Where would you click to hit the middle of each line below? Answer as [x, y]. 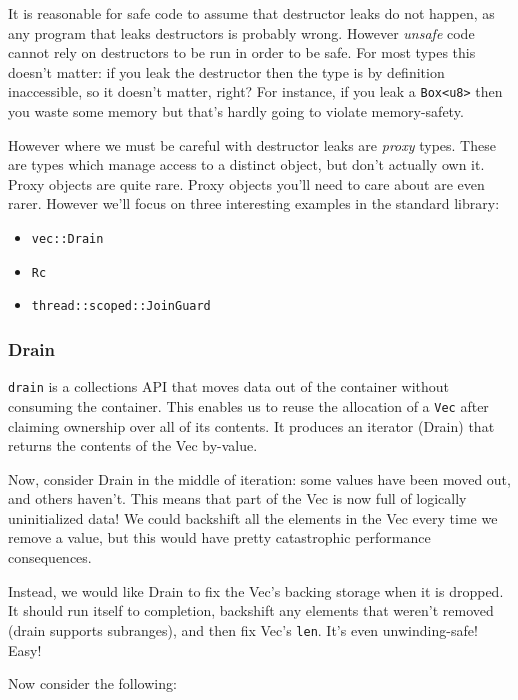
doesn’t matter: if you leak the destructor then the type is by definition [226, 71]
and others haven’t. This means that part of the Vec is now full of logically [237, 498]
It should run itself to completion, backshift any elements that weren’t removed [251, 610]
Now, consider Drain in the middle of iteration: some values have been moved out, [259, 478]
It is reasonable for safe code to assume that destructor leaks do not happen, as [251, 13]
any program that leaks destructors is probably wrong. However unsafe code [241, 32]
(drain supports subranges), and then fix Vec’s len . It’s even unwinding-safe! [243, 629]
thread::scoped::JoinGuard [121, 306]
